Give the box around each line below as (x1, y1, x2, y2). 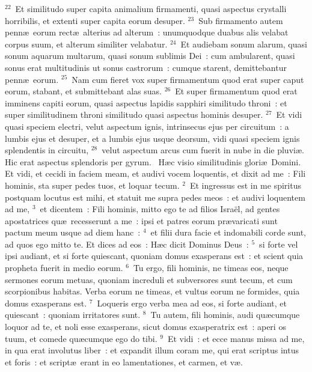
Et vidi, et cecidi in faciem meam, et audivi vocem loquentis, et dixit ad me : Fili (5, 167, 306, 180)
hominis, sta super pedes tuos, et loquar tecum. (5, 178, 180, 191)
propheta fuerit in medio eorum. (5, 261, 123, 274)
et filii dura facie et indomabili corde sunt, (150, 226, 306, 239)
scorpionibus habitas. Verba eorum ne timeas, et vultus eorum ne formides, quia (5, 285, 300, 297)
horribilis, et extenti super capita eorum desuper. (5, 14, 185, 26)
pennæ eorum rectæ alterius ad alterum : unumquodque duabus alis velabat (5, 26, 289, 38)
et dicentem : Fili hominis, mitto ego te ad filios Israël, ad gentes (40, 203, 280, 215)
